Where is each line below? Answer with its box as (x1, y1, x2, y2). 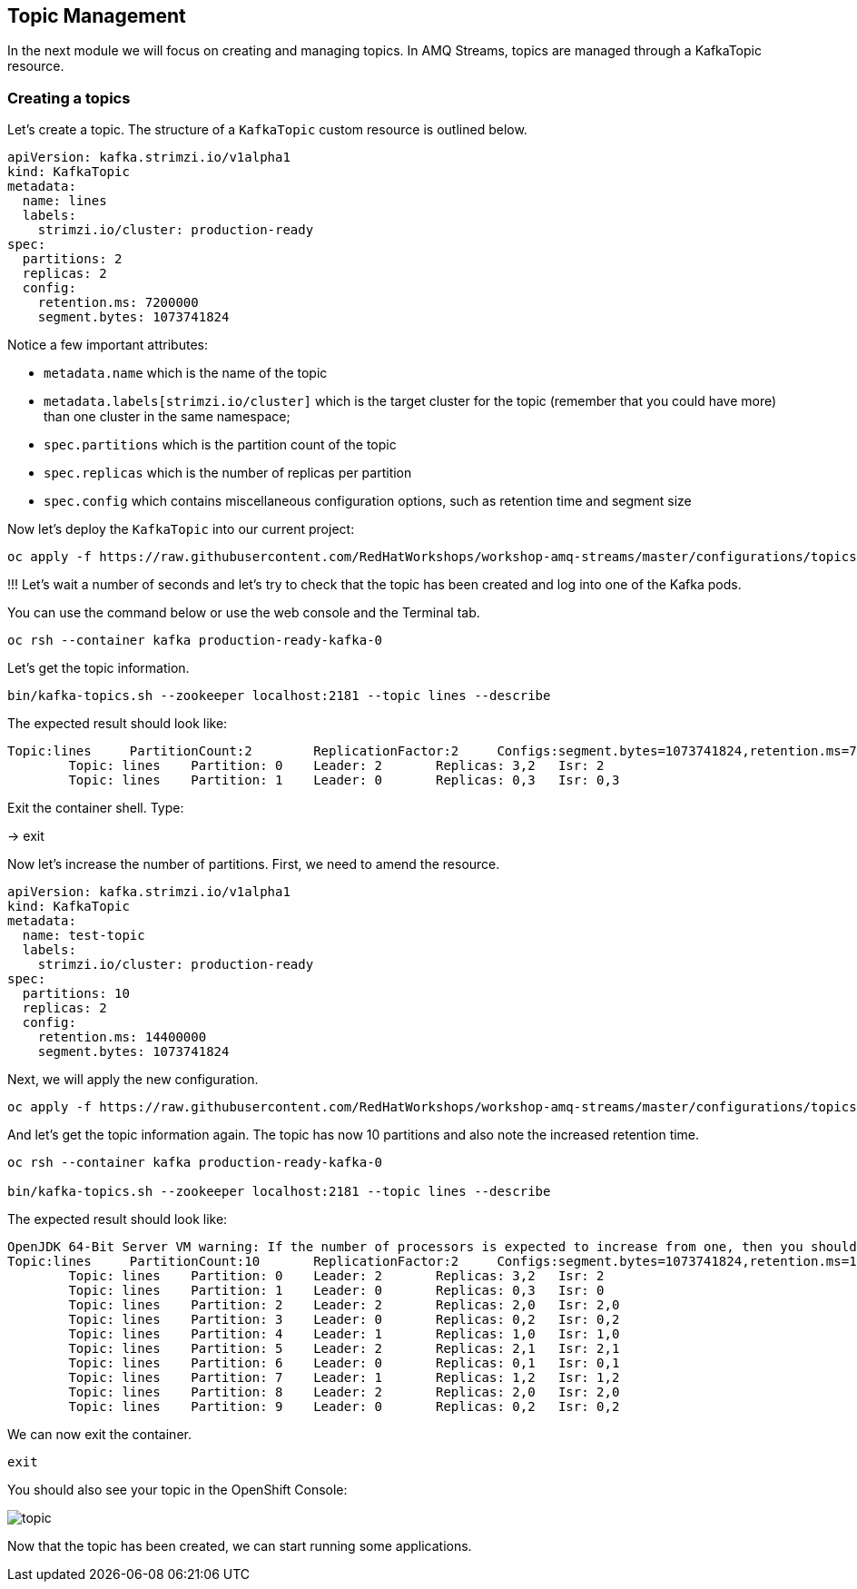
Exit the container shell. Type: (7, 800, 184, 816)
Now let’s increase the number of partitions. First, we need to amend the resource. (7, 856, 500, 873)
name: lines (22, 193, 107, 209)
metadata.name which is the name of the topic (44, 365, 328, 381)
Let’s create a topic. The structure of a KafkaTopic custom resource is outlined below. (7, 122, 527, 138)
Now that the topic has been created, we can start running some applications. (7, 1538, 472, 1554)
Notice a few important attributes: (7, 337, 208, 353)
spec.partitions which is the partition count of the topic (44, 437, 397, 453)
